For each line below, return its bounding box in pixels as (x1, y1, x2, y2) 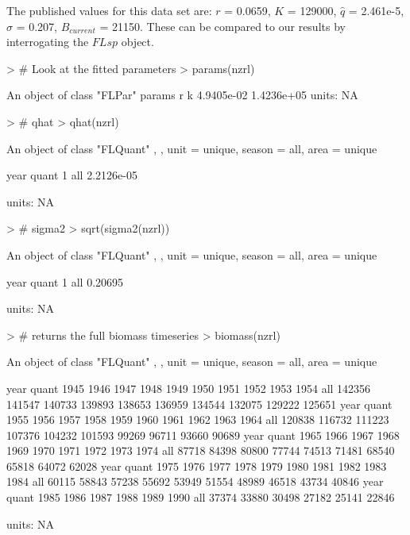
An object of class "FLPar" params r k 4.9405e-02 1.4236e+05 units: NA (6, 87, 358, 103)
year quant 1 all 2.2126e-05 (6, 167, 137, 183)
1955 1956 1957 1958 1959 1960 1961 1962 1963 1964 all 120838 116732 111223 (6, 411, 389, 428)
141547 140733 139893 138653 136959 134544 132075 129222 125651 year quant (6, 395, 393, 412)
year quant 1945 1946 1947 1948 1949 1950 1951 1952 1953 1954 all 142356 (6, 379, 371, 396)
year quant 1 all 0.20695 (6, 273, 124, 290)
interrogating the (6, 33, 89, 50)
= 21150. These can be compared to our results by (99, 17, 346, 34)
